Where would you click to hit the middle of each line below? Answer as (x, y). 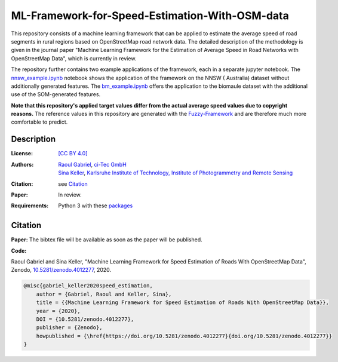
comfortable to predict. (39, 122)
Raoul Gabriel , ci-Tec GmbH (92, 164)
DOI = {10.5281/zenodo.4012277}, (85, 319)
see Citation (73, 184)
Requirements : (30, 205)
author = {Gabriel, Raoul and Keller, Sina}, (104, 294)
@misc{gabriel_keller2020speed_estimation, (88, 286)
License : (22, 154)
